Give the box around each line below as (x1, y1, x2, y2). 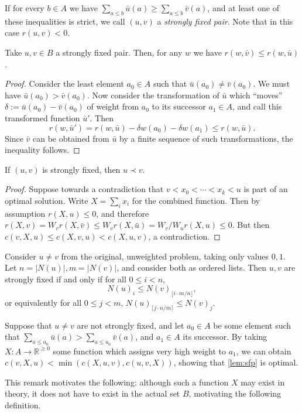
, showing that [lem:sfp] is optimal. (173, 356, 298, 368)
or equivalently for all (5, 296, 82, 309)
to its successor (152, 100, 206, 112)
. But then (232, 219, 270, 231)
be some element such (213, 319, 291, 331)
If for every (5, 2, 44, 13)
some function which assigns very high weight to (53, 344, 227, 357)
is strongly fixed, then (42, 163, 121, 175)
